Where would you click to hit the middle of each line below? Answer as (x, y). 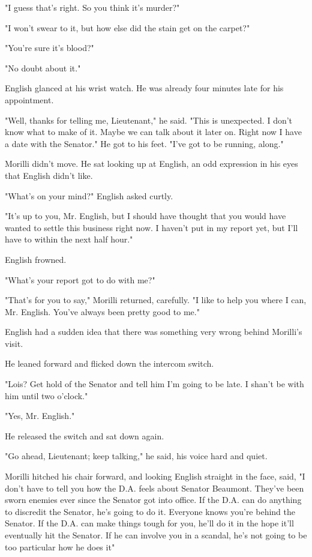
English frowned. (36, 259)
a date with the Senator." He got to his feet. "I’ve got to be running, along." (144, 143)
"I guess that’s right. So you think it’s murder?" (92, 7)
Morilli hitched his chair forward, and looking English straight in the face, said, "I (155, 476)
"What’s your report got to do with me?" (80, 279)
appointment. (29, 99)
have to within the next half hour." (69, 239)
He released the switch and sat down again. (85, 435)
